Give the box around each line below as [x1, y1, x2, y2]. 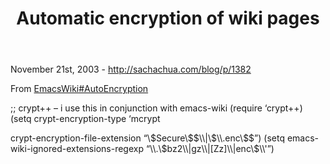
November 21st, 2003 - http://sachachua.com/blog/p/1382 [10, 63, 252, 76]
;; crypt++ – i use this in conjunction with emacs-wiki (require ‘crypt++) [10, 102, 303, 114]
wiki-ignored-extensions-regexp [10, 143, 144, 155]
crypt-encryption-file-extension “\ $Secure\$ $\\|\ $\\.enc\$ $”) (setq [10, 132, 285, 144]
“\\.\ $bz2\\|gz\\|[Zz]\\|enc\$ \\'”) [145, 143, 275, 155]
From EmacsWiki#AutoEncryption [10, 83, 149, 95]
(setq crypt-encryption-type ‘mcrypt [10, 113, 161, 125]
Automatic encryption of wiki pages [16, 7, 320, 30]
